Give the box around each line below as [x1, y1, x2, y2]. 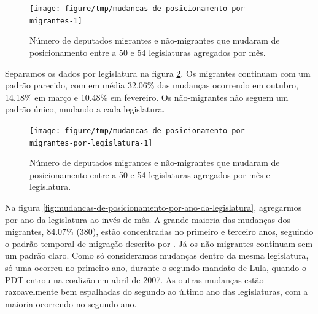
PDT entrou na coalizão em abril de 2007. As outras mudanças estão [5, 273, 264, 286]
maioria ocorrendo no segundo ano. [5, 297, 137, 310]
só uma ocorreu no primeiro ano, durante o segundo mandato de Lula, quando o [5, 261, 306, 273]
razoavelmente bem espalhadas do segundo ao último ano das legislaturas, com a [5, 285, 308, 298]
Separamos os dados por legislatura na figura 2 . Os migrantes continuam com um [5, 66, 311, 79]
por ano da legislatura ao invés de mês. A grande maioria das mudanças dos [5, 213, 290, 226]
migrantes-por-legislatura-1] [29, 138, 153, 147]
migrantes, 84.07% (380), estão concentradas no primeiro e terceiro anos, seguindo [5, 225, 314, 238]
